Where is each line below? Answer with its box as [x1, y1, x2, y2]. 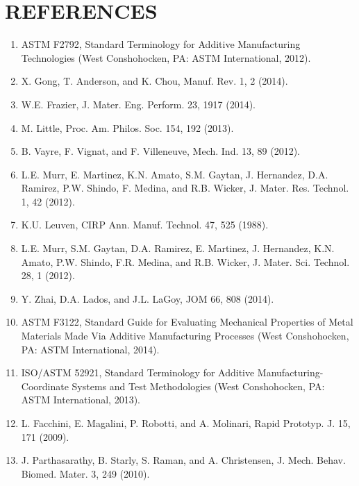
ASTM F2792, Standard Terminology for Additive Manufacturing [21, 37, 301, 51]
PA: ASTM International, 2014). [21, 342, 160, 356]
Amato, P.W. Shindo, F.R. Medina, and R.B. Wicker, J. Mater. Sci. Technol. [21, 254, 350, 269]
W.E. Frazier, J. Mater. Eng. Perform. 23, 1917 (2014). [21, 97, 256, 111]
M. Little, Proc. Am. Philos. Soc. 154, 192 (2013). [21, 120, 234, 135]
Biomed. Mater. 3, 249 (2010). [21, 466, 150, 480]
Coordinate [21, 378, 69, 393]
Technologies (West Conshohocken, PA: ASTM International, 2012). [21, 50, 311, 65]
